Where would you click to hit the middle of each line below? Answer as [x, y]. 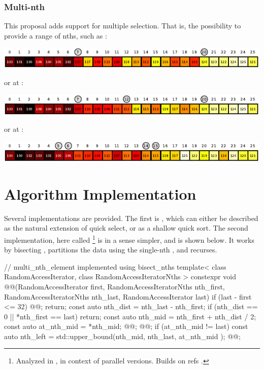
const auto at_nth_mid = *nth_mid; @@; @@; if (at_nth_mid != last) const [126, 326]
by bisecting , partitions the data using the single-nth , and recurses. [111, 250]
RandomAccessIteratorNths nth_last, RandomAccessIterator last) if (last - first [128, 296]
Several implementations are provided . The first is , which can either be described [131, 218]
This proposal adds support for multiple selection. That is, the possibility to [123, 26]
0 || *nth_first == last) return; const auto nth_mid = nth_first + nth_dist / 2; [130, 316]
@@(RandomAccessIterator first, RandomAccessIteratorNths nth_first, [114, 286]
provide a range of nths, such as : [56, 35]
